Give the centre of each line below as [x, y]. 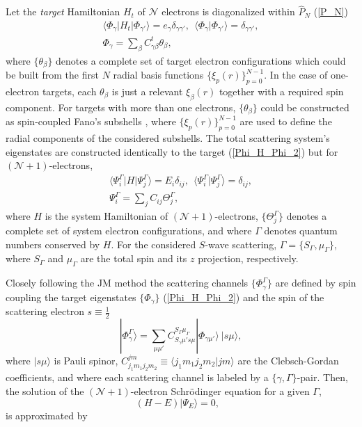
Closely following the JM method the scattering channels [127, 283]
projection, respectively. [248, 258]
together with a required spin [281, 91]
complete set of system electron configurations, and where [129, 231]
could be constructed [305, 107]
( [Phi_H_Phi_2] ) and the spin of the [244, 297]
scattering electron [45, 311]
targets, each [69, 91]
